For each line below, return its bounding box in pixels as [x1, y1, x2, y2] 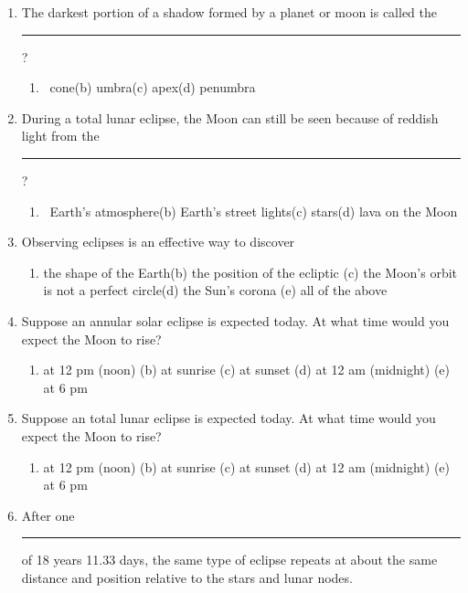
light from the [21, 126, 100, 145]
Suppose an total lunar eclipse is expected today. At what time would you [21, 408, 436, 428]
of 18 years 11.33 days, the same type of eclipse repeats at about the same [21, 550, 438, 569]
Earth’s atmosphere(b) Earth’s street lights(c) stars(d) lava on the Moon [49, 201, 458, 220]
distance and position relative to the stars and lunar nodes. [21, 567, 353, 587]
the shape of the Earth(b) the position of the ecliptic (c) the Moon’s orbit [43, 262, 458, 281]
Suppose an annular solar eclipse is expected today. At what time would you [21, 311, 450, 330]
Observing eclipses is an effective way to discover [21, 232, 295, 251]
